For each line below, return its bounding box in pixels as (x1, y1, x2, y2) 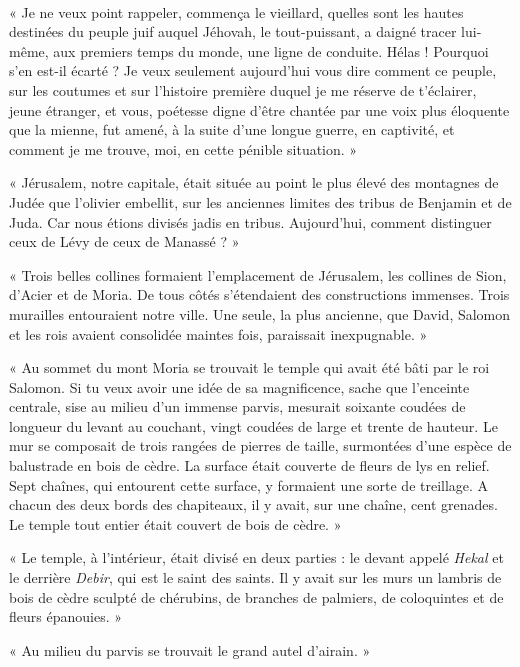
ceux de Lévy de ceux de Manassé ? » (9, 231, 240, 252)
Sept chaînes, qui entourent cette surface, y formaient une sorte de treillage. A (9, 474, 489, 495)
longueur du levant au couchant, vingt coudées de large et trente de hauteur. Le (9, 415, 498, 436)
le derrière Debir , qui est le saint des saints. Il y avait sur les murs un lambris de (9, 567, 502, 588)
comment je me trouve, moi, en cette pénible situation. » (9, 138, 358, 159)
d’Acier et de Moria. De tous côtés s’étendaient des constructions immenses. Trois (9, 284, 510, 305)
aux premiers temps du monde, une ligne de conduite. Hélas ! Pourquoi (53, 40, 489, 61)
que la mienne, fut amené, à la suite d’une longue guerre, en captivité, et (9, 119, 455, 140)
